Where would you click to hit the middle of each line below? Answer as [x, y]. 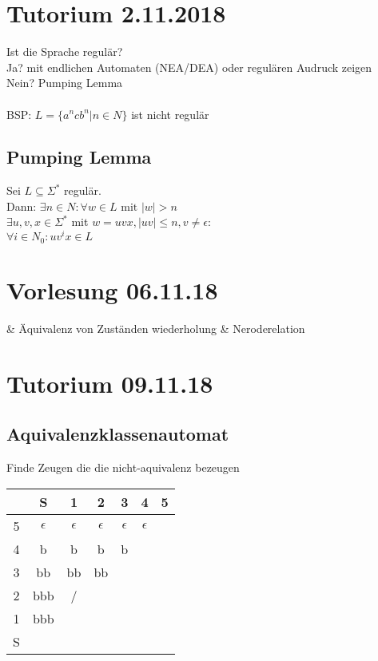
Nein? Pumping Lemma [65, 83]
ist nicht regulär [170, 114]
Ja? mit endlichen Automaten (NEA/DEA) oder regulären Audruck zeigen [189, 67]
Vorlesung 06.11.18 [112, 289]
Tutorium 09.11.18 [110, 383]
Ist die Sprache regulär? [65, 51]
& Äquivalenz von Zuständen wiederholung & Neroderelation [156, 328]
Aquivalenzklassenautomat [118, 434]
